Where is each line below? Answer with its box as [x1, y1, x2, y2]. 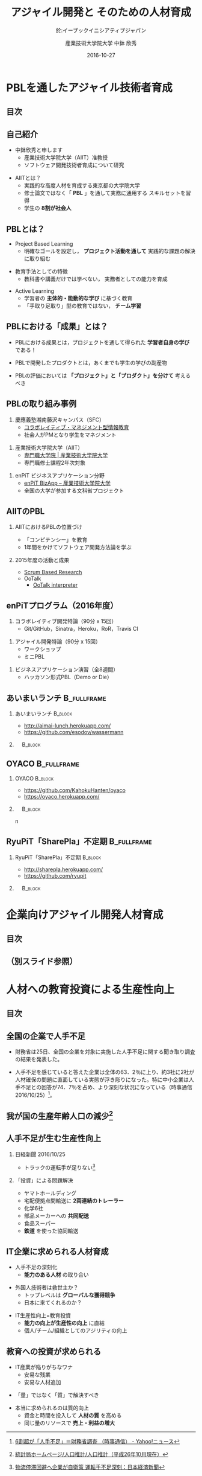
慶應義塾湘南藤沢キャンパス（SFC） [14, 416, 105, 423]
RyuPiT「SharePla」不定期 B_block [14, 854, 101, 861]
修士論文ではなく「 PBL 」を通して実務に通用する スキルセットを [23, 190, 186, 197]
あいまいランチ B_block [14, 710, 72, 717]
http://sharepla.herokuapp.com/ [23, 866, 103, 873]
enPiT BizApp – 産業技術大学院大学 [23, 479, 111, 487]
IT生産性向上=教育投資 [14, 1312, 71, 1319]
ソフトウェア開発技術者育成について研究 [23, 161, 124, 169]
